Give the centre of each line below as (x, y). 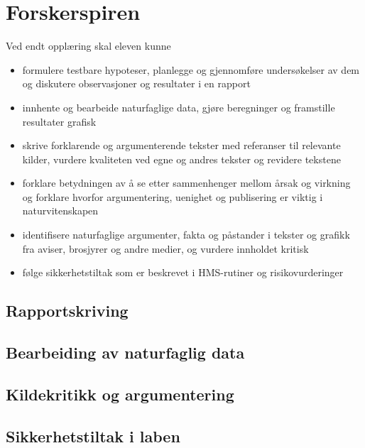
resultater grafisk (59, 121)
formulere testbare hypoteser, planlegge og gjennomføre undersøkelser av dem (191, 69)
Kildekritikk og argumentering (120, 394)
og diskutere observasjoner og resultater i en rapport (136, 83)
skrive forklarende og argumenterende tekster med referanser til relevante (181, 145)
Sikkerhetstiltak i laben (93, 436)
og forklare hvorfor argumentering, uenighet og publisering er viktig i (173, 196)
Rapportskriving (67, 311)
